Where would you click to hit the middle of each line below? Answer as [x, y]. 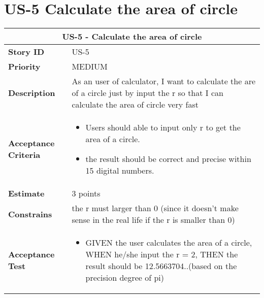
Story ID [26, 52]
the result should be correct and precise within [168, 159]
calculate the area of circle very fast [135, 105]
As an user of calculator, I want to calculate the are [164, 81]
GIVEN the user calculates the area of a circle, [169, 243]
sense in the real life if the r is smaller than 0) [153, 220]
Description [32, 93]
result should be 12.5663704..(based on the [161, 266]
